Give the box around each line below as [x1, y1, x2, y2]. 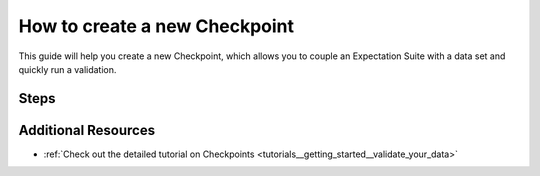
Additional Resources [18, 121, 155, 139]
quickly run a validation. [18, 63, 117, 75]
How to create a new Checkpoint [18, 15, 295, 37]
